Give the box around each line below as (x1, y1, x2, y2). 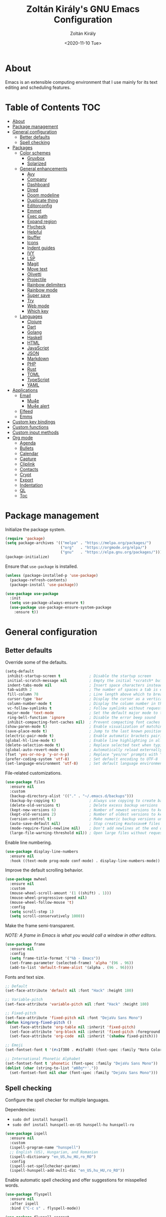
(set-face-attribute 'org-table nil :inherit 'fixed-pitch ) (9, 1024, 136, 1029)
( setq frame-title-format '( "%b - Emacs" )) (9, 955, 100, 961)
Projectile (27, 276, 46, 282)
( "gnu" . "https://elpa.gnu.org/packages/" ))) (60, 550, 163, 555)
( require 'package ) (5, 536, 45, 541)
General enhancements (19, 165, 68, 172)
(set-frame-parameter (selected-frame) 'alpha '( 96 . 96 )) (9, 960, 134, 965)
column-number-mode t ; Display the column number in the (7, 701, 165, 706)
